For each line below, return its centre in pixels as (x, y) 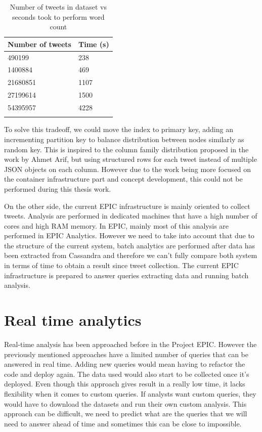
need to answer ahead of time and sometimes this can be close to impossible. (123, 423)
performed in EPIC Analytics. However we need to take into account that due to (129, 235)
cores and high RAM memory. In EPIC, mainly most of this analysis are (117, 225)
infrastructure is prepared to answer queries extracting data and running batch (126, 275)
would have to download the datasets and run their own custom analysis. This (125, 403)
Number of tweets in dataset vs (58, 7)
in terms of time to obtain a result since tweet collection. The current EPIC (121, 265)
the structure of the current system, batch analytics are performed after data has (130, 245)
